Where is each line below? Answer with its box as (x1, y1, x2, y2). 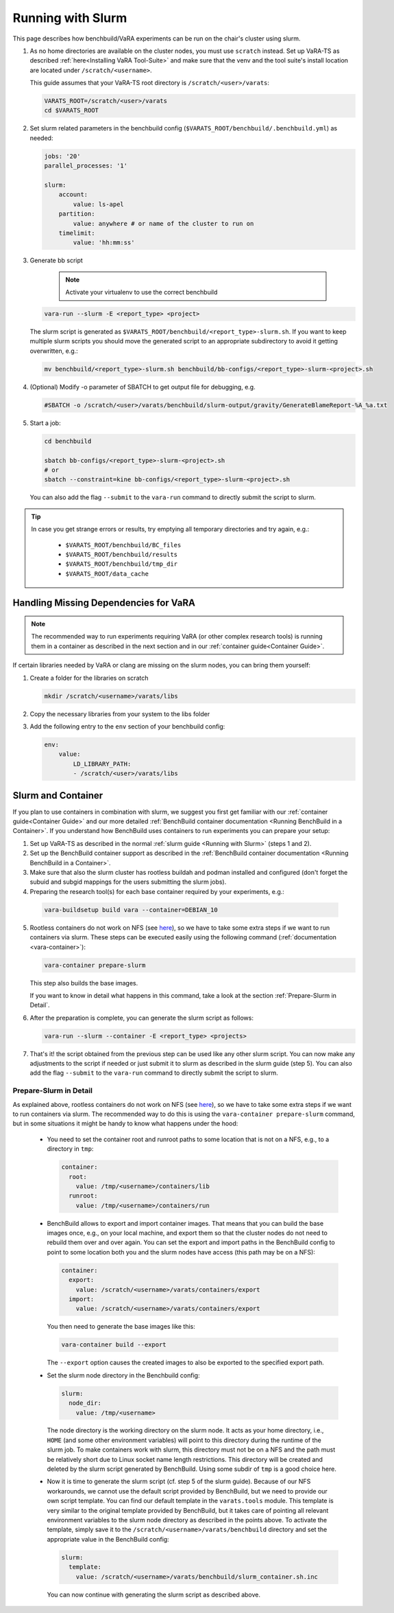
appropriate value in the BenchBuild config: (47, 1535, 169, 1543)
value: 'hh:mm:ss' (73, 239, 135, 247)
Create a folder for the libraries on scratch (29, 674, 149, 682)
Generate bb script (29, 256, 84, 264)
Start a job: (29, 419, 61, 427)
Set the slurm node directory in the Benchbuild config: (47, 1371, 200, 1380)
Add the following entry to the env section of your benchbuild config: (29, 722, 225, 731)
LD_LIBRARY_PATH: (73, 759, 132, 768)
